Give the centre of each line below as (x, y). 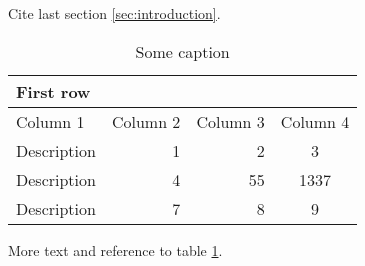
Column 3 (230, 121)
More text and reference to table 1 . (115, 249)
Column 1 (50, 121)
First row (53, 91)
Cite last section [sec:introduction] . (114, 13)
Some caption (182, 51)
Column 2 (146, 121)
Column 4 (315, 121)
